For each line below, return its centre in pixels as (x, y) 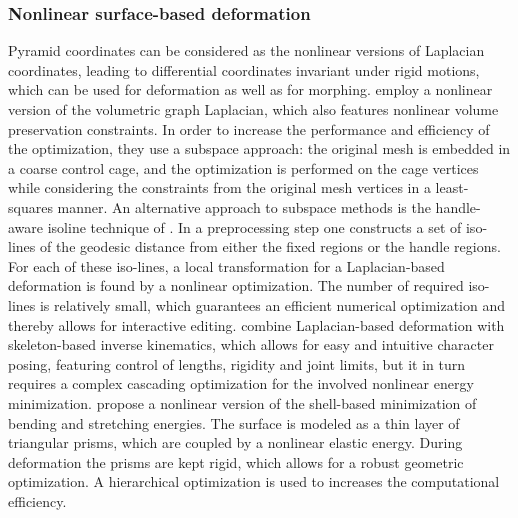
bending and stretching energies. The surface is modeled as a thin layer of (234, 422)
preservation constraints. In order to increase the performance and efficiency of (249, 128)
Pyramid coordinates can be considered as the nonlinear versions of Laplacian (246, 50)
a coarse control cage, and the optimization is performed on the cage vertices (243, 167)
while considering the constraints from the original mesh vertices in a (219, 187)
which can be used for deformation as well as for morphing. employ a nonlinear (250, 89)
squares (30, 206)
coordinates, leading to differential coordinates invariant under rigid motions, (244, 69)
